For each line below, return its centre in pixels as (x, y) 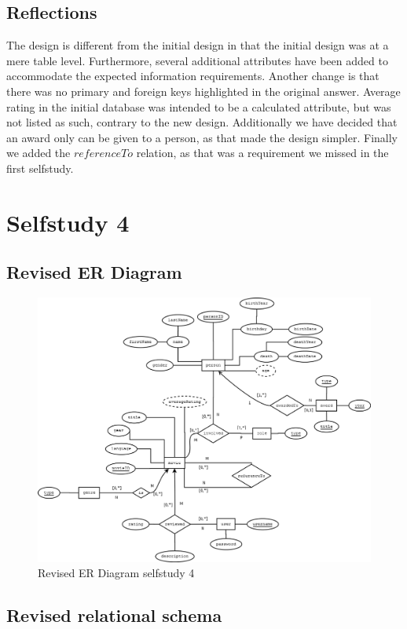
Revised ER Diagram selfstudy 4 (116, 573)
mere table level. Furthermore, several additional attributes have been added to (197, 60)
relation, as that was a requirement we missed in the (262, 153)
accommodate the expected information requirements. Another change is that (193, 76)
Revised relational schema (114, 615)
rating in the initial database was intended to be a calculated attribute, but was (199, 106)
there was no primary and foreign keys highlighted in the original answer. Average (203, 91)
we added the (38, 153)
